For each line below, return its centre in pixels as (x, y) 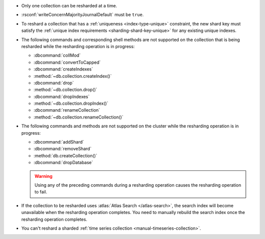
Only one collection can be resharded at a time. (69, 6)
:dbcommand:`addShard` (59, 142)
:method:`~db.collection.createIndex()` (73, 76)
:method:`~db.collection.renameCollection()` (79, 117)
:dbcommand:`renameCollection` (67, 110)
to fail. (41, 192)
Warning (43, 176)
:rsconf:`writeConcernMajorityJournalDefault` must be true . (83, 15)
